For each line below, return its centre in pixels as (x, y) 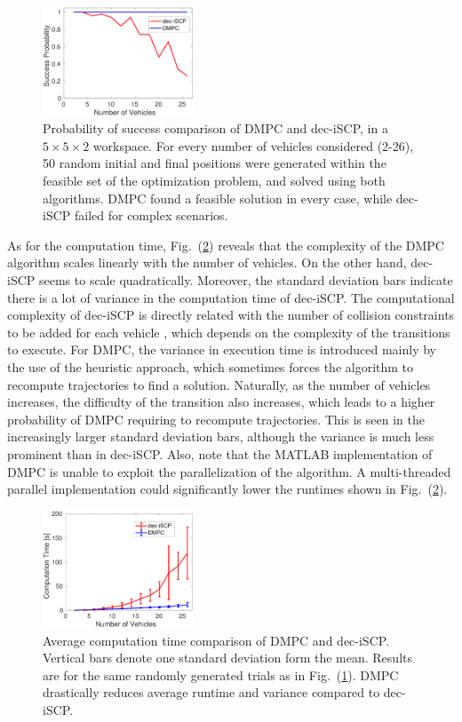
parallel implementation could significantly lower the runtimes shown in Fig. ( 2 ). (227, 489)
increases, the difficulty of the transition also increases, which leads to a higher (221, 402)
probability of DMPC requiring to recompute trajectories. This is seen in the (216, 419)
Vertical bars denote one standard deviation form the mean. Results (227, 658)
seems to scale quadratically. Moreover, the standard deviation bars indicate (246, 279)
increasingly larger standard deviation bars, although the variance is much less (221, 436)
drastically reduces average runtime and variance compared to (211, 692)
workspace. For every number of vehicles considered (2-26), (253, 145)
